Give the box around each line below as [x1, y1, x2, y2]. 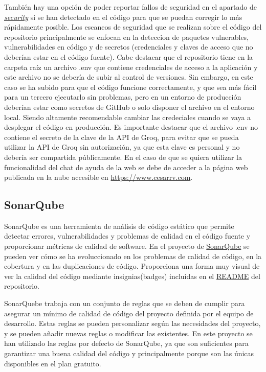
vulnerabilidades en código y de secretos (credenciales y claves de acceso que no [4, 41, 253, 52]
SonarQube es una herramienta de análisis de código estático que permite [4, 220, 234, 231]
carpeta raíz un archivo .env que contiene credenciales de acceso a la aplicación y [4, 61, 258, 72]
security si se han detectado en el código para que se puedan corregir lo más [4, 11, 242, 22]
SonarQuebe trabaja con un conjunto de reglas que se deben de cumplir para [4, 298, 245, 309]
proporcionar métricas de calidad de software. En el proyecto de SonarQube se [4, 241, 250, 251]
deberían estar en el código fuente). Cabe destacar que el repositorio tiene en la [4, 51, 253, 62]
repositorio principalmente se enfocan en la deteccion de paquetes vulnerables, [4, 31, 249, 42]
